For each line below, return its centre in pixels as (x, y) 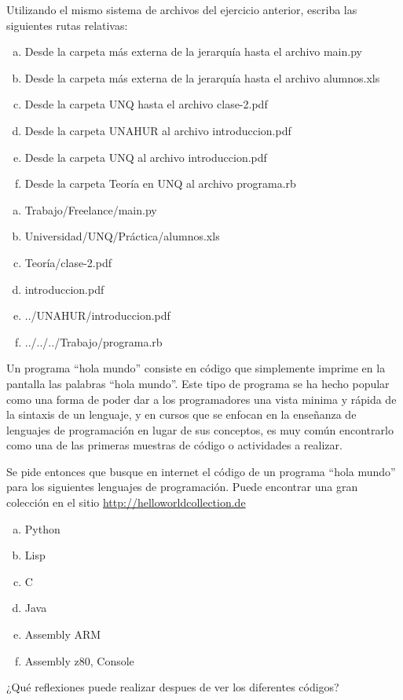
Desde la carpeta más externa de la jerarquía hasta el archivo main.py (193, 51)
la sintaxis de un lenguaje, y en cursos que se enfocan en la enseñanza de (181, 414)
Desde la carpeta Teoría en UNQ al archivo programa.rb (160, 183)
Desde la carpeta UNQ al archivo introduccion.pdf (146, 157)
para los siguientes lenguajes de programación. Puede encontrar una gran (182, 487)
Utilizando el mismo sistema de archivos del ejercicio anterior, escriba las (182, 9)
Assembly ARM (63, 634)
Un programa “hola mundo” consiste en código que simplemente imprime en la (196, 368)
